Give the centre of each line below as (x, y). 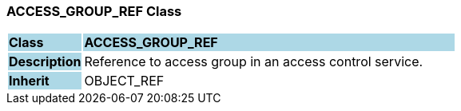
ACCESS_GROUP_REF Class (94, 11)
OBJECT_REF (124, 81)
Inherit (29, 81)
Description (45, 62)
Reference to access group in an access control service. (254, 62)
